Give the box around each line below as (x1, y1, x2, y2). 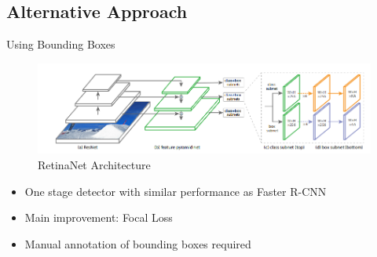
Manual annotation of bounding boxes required (24, 235, 251, 252)
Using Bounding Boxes (6, 36, 115, 52)
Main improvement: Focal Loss (24, 209, 173, 226)
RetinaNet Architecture (38, 157, 151, 173)
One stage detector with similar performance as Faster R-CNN (24, 183, 327, 199)
